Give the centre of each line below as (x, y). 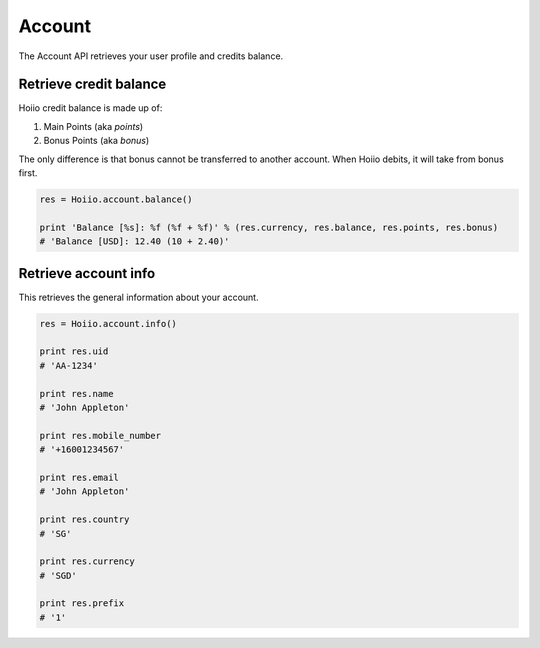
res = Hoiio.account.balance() (116, 199)
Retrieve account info (87, 273)
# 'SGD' (58, 575)
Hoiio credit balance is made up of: (90, 108)
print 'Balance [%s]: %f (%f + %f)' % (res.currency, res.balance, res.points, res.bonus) (269, 227)
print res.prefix (82, 603)
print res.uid (74, 351)
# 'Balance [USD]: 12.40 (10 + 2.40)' (134, 241)
